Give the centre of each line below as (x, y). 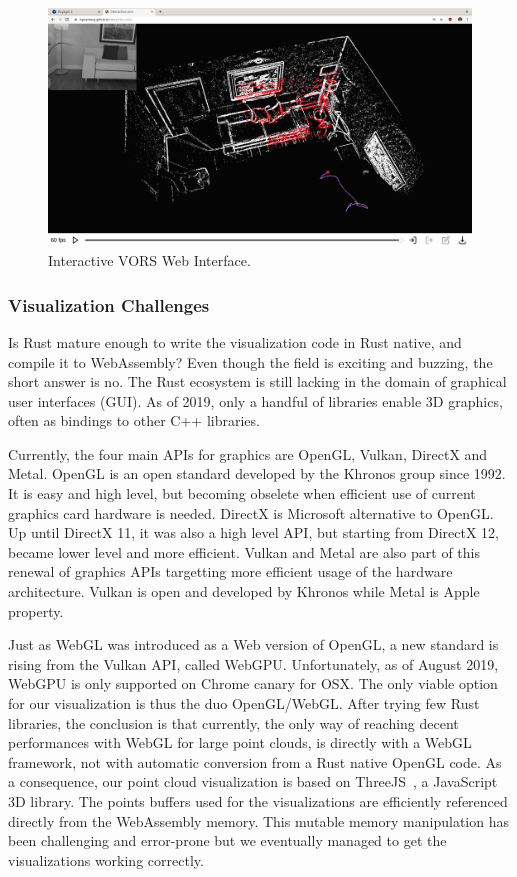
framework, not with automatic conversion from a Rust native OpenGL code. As (255, 761)
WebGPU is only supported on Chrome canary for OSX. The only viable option (253, 683)
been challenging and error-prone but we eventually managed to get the (227, 840)
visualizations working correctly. (106, 859)
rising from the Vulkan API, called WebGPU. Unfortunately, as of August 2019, (253, 663)
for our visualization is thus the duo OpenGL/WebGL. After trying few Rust (244, 703)
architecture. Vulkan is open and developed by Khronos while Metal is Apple (244, 591)
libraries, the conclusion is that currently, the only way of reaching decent (233, 722)
